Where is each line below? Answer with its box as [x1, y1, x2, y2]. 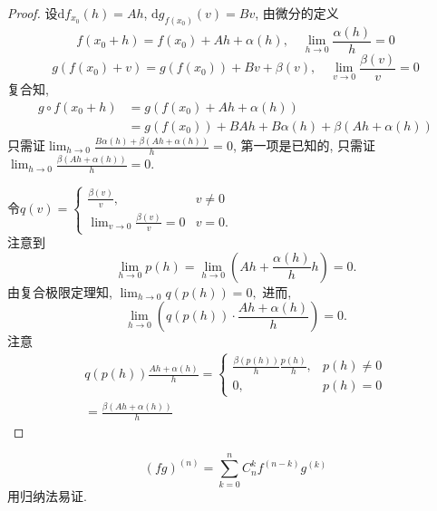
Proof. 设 [7, 4, 58, 22]
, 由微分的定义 [255, 4, 339, 22]
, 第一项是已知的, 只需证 [232, 136, 375, 155]
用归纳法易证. [7, 486, 87, 505]
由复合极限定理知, [7, 282, 112, 301]
